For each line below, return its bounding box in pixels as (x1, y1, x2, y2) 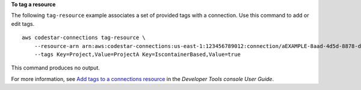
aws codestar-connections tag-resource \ (22, 34, 146, 41)
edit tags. (11, 20, 35, 27)
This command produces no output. (11, 64, 100, 71)
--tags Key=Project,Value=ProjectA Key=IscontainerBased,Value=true (34, 51, 241, 58)
